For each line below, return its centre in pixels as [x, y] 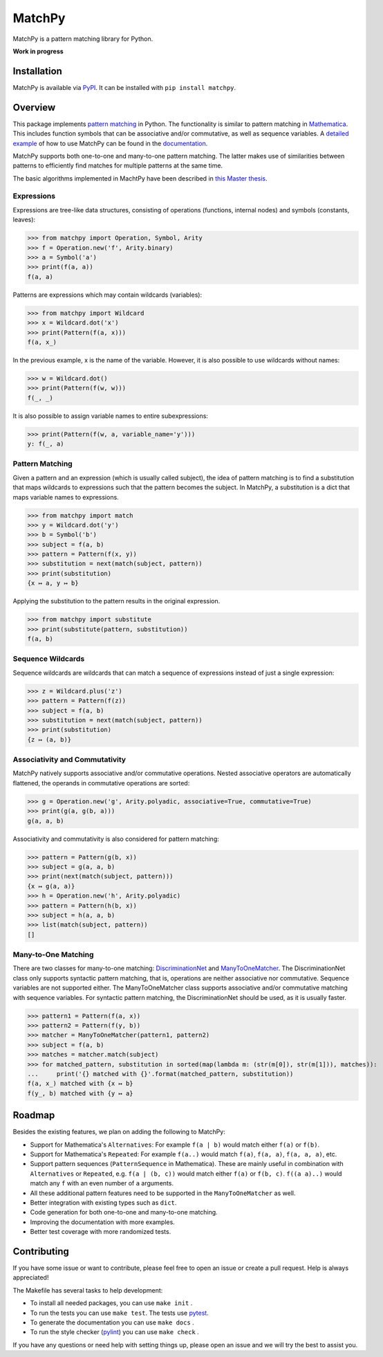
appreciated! [31, 1277]
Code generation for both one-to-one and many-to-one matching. [124, 1212]
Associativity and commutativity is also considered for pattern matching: [116, 839]
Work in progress [38, 51]
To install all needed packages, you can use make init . [111, 1303]
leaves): [24, 220]
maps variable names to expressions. [66, 497]
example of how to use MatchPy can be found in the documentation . [110, 143]
